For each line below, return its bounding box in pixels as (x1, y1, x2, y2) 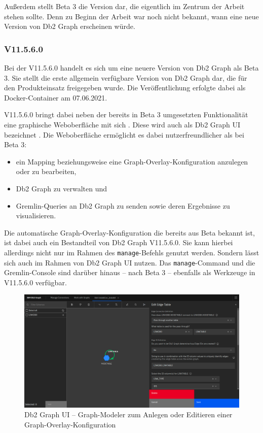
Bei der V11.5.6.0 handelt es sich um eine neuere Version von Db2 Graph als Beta (4, 62, 259, 73)
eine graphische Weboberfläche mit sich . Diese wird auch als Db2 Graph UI (4, 119, 241, 129)
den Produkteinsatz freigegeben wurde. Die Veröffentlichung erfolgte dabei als (4, 82, 246, 93)
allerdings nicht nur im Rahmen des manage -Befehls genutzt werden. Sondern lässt (4, 247, 259, 257)
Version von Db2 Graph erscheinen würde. (4, 21, 135, 31)
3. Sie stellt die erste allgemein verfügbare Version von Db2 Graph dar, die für (4, 72, 247, 83)
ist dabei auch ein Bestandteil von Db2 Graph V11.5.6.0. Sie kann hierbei (4, 237, 233, 248)
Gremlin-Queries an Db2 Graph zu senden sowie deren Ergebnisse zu (16, 200, 230, 211)
